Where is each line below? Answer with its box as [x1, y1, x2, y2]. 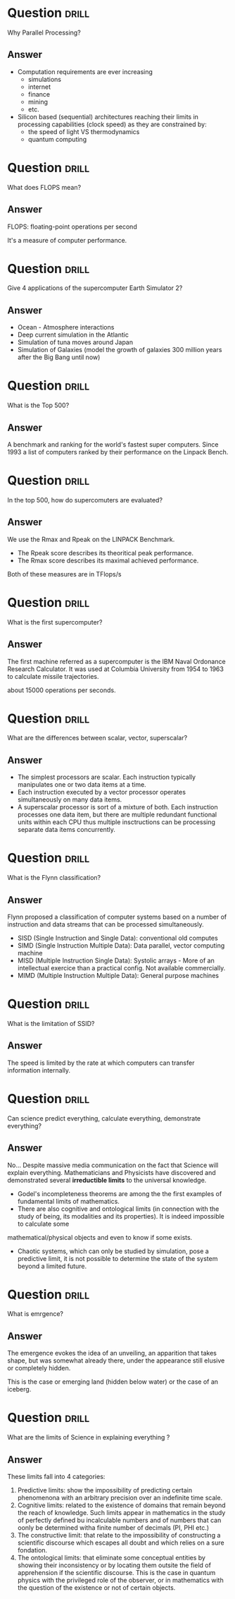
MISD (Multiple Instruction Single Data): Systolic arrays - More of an [17, 956, 215, 965]
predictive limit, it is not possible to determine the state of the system [17, 1254, 218, 1262]
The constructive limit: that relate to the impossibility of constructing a [17, 1531, 221, 1539]
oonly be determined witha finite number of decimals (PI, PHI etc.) [17, 1523, 210, 1532]
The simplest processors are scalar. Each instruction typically [17, 773, 196, 781]
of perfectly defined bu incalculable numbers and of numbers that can [17, 1516, 222, 1524]
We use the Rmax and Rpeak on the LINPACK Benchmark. [7, 535, 175, 543]
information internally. [7, 1066, 71, 1074]
